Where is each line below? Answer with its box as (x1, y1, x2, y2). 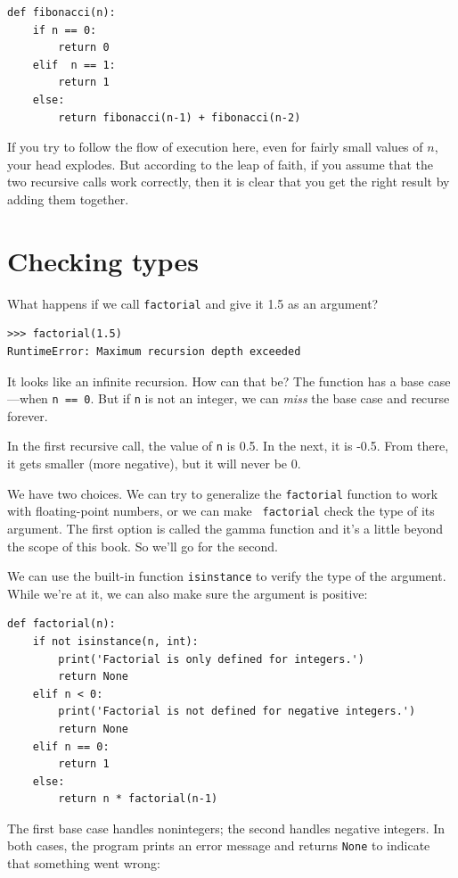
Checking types (7, 242, 199, 278)
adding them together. (7, 189, 129, 208)
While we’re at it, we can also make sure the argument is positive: (7, 584, 368, 602)
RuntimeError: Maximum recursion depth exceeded (7, 344, 301, 358)
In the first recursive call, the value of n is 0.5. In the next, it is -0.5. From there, (7, 436, 449, 455)
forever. (7, 406, 48, 425)
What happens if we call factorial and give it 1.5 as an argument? (7, 294, 379, 312)
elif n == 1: (32, 58, 116, 71)
